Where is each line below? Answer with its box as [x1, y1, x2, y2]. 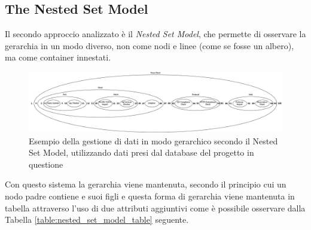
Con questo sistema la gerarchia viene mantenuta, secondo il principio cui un [5, 178, 286, 190]
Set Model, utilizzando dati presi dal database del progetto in [29, 146, 254, 159]
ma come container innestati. [5, 51, 111, 63]
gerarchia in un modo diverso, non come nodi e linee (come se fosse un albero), [5, 39, 294, 52]
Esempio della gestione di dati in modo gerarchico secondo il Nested [29, 134, 278, 147]
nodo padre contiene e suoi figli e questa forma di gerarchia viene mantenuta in [5, 189, 295, 202]
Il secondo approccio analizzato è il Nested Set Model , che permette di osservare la [5, 28, 306, 40]
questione [29, 158, 63, 170]
